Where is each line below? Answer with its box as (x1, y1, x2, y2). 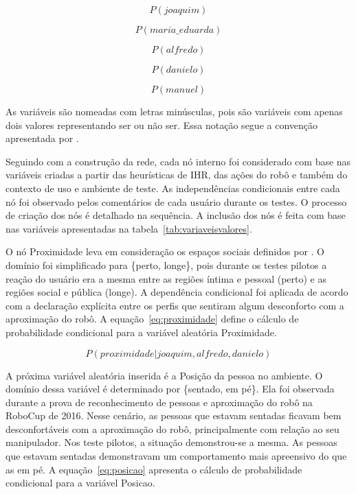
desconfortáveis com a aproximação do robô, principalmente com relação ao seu (5, 421, 340, 436)
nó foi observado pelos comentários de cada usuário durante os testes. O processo (5, 194, 347, 209)
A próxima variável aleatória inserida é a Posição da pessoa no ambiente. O (5, 368, 323, 382)
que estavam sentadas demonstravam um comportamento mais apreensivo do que (5, 449, 347, 463)
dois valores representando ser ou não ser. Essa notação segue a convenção (5, 117, 318, 132)
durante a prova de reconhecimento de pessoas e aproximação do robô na (5, 395, 313, 409)
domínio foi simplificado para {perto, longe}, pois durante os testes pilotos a (5, 257, 327, 272)
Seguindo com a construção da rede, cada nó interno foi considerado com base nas (5, 154, 351, 168)
